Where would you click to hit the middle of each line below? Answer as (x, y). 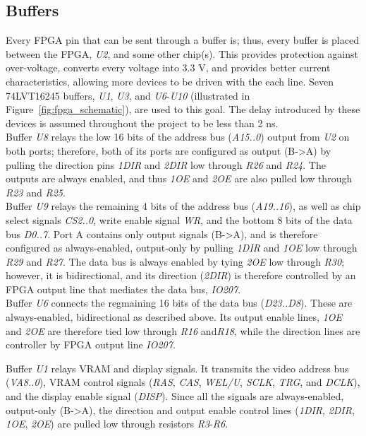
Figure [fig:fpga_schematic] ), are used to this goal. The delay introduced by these (183, 109)
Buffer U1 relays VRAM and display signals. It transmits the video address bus (177, 368)
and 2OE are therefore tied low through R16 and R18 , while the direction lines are (183, 330)
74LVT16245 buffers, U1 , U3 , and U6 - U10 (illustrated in (128, 95)
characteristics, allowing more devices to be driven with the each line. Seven (170, 81)
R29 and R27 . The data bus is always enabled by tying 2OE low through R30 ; (175, 261)
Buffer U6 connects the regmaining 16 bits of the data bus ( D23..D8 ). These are (179, 303)
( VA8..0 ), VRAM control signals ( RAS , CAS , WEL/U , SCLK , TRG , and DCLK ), (183, 382)
